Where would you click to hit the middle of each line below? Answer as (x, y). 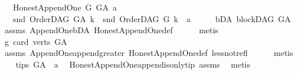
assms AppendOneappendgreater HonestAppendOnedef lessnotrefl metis (149, 53)
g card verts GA (36, 41)
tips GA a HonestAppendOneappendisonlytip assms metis (133, 64)
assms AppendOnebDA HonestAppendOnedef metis (111, 30)
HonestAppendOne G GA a (65, 7)
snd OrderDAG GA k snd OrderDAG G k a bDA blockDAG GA (152, 18)
